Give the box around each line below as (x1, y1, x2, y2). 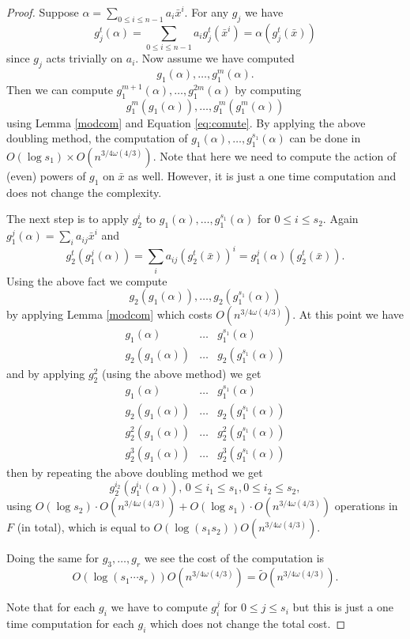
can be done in (289, 130, 361, 146)
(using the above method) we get (101, 365, 261, 382)
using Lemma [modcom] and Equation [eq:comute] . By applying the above (6, 114, 366, 130)
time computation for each (6, 615, 134, 632)
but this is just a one (292, 599, 393, 615)
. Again (322, 210, 359, 227)
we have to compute (111, 599, 208, 615)
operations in (334, 497, 398, 514)
